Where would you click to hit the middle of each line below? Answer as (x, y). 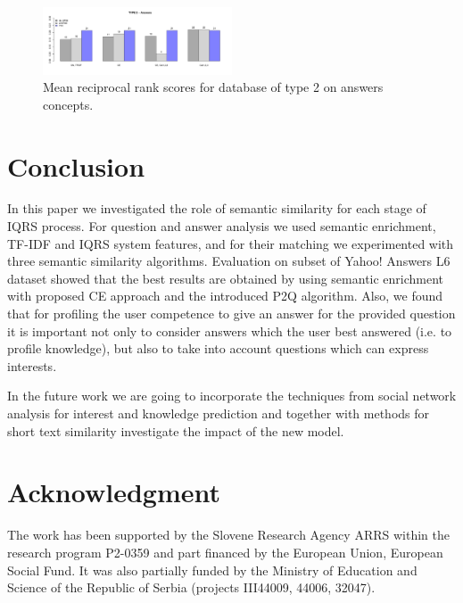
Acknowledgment (114, 492)
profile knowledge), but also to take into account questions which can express (218, 348)
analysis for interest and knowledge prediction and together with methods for (219, 413)
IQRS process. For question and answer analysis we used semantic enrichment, (222, 226)
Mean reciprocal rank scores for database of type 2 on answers (213, 87)
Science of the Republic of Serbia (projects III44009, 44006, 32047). (191, 587)
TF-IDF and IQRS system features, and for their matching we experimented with (231, 243)
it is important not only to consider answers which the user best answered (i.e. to (230, 330)
